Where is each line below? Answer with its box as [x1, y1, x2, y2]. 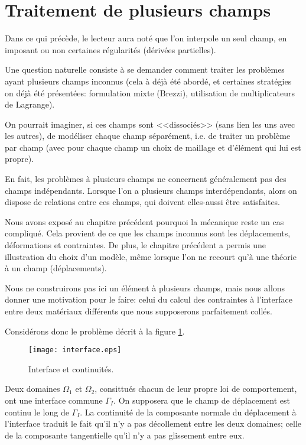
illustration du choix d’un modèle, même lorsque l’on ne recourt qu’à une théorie [5, 250, 297, 262]
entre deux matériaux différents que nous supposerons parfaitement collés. [5, 305, 272, 317]
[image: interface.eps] [28, 346, 122, 355]
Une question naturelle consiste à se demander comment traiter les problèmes [5, 63, 285, 76]
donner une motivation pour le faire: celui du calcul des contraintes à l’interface [5, 293, 292, 306]
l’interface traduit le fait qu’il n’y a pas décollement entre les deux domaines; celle [5, 417, 301, 430]
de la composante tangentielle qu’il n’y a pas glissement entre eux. [5, 428, 245, 441]
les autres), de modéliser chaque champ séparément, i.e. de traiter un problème [5, 129, 291, 142]
